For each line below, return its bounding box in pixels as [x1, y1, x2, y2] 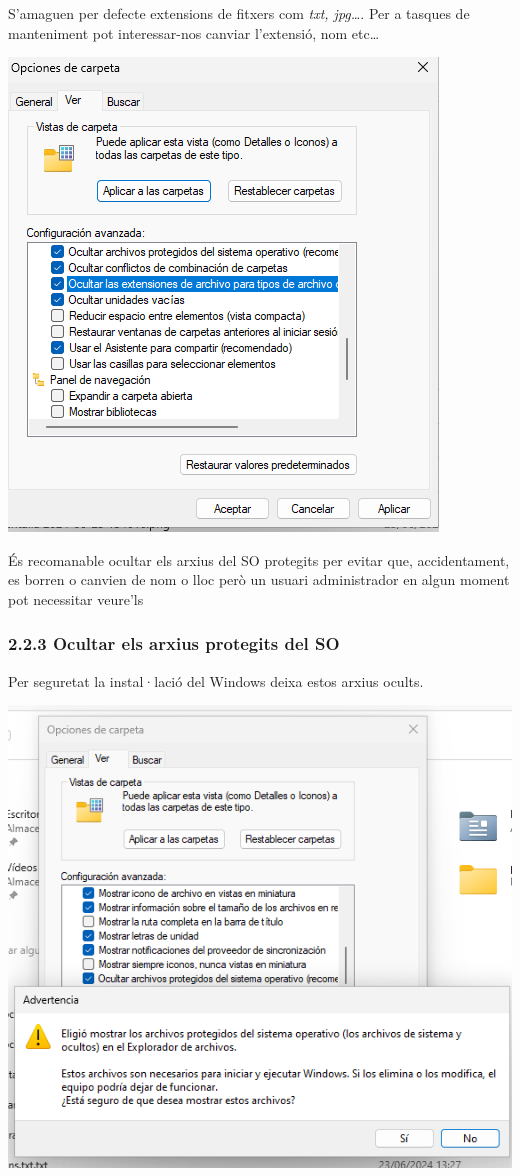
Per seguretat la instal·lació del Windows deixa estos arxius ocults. [8, 670, 424, 691]
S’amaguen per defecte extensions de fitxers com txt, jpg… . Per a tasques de [8, 3, 470, 23]
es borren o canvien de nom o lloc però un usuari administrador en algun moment [8, 569, 510, 590]
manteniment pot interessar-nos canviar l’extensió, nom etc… [8, 22, 380, 43]
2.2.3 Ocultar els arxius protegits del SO [8, 631, 340, 656]
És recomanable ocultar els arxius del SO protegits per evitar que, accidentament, [8, 549, 510, 570]
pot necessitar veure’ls [8, 588, 144, 609]
